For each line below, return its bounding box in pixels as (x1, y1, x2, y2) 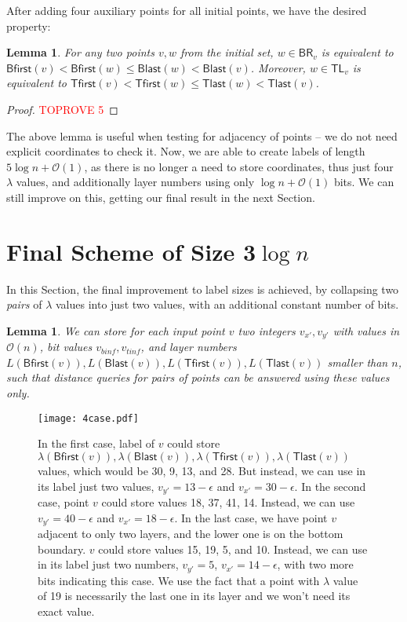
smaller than (327, 353, 388, 370)
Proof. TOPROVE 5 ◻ (6, 101, 118, 117)
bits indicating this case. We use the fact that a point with (38, 572, 320, 588)
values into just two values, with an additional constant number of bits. (55, 296, 399, 313)
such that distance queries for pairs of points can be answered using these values (6, 369, 390, 386)
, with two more (277, 556, 354, 573)
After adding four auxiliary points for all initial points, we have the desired (6, 2, 367, 18)
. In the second (294, 477, 366, 494)
